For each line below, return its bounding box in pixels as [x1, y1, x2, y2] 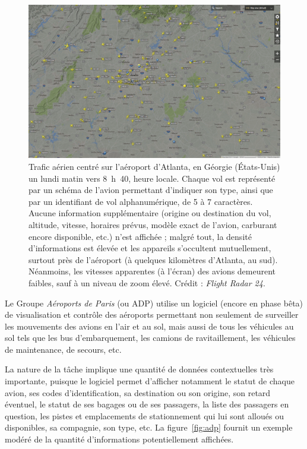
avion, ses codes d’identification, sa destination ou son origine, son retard [5, 386, 271, 399]
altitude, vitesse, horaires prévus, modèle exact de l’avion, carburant [29, 218, 277, 230]
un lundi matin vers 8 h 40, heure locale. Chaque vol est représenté [29, 172, 276, 184]
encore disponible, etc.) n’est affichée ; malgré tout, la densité [29, 230, 252, 242]
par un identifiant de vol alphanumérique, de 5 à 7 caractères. [29, 195, 253, 207]
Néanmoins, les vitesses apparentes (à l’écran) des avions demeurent [29, 265, 276, 277]
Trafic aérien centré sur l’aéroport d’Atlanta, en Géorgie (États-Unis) [29, 160, 280, 172]
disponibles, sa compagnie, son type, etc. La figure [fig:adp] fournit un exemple [5, 421, 293, 434]
